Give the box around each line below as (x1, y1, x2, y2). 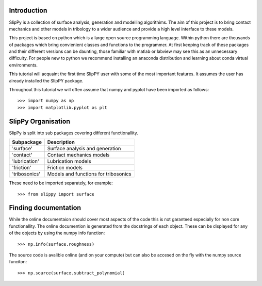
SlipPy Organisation (9, 117, 70, 126)
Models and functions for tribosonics (47, 171, 131, 177)
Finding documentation (9, 204, 81, 212)
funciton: (9, 259, 27, 265)
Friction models (47, 164, 82, 171)
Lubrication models (47, 158, 92, 165)
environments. (9, 62, 38, 68)
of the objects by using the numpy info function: (9, 230, 105, 236)
